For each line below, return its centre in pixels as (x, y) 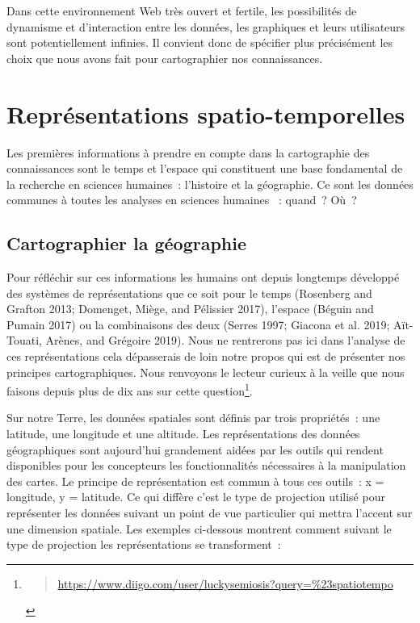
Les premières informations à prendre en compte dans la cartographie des (188, 152)
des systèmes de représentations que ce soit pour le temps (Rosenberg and (189, 293)
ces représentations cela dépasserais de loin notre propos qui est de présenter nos (206, 356)
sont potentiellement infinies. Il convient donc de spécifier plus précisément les (200, 42)
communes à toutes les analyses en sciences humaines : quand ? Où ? (182, 200)
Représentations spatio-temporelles (206, 113)
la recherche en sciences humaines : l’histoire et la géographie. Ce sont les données (210, 184)
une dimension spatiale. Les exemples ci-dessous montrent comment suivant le (199, 528)
